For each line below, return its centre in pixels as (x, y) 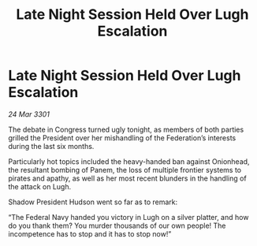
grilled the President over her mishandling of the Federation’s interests (122, 138)
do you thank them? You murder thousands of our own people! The (117, 225)
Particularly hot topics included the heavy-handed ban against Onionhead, (129, 161)
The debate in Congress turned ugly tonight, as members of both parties (126, 129)
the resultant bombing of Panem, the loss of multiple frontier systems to (125, 170)
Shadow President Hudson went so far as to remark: (93, 202)
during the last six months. (51, 146)
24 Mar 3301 (29, 114)
